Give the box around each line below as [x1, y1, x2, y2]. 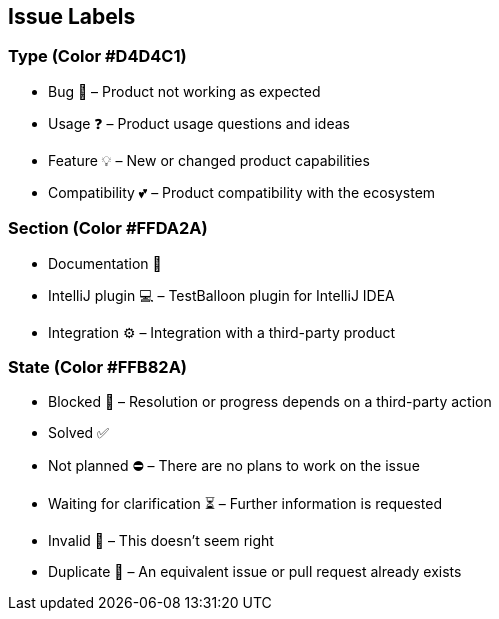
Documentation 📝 [48, 254, 162, 272]
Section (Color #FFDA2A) [8, 218, 208, 239]
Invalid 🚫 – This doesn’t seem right [48, 532, 274, 550]
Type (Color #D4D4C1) [8, 46, 187, 67]
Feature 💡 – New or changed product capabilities [48, 151, 370, 169]
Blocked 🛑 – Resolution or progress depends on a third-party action [48, 393, 492, 411]
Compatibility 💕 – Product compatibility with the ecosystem [48, 183, 436, 201]
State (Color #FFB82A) [8, 356, 188, 377]
